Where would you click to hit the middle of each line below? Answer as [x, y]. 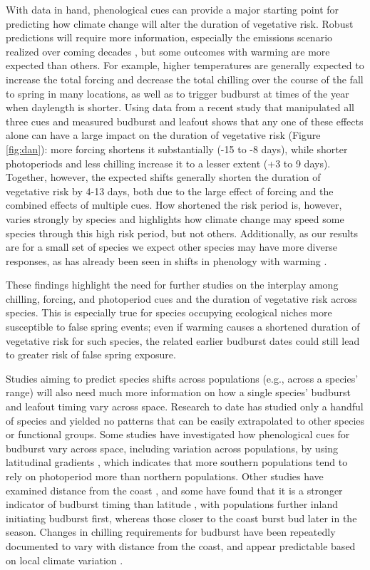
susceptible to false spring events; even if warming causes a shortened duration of [183, 327]
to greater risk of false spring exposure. [91, 354]
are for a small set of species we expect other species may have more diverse [171, 247]
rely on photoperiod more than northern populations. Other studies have [165, 476]
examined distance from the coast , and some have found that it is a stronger [174, 490]
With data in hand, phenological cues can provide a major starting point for [173, 9]
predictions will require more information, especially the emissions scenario [169, 37]
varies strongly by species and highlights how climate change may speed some [175, 218]
